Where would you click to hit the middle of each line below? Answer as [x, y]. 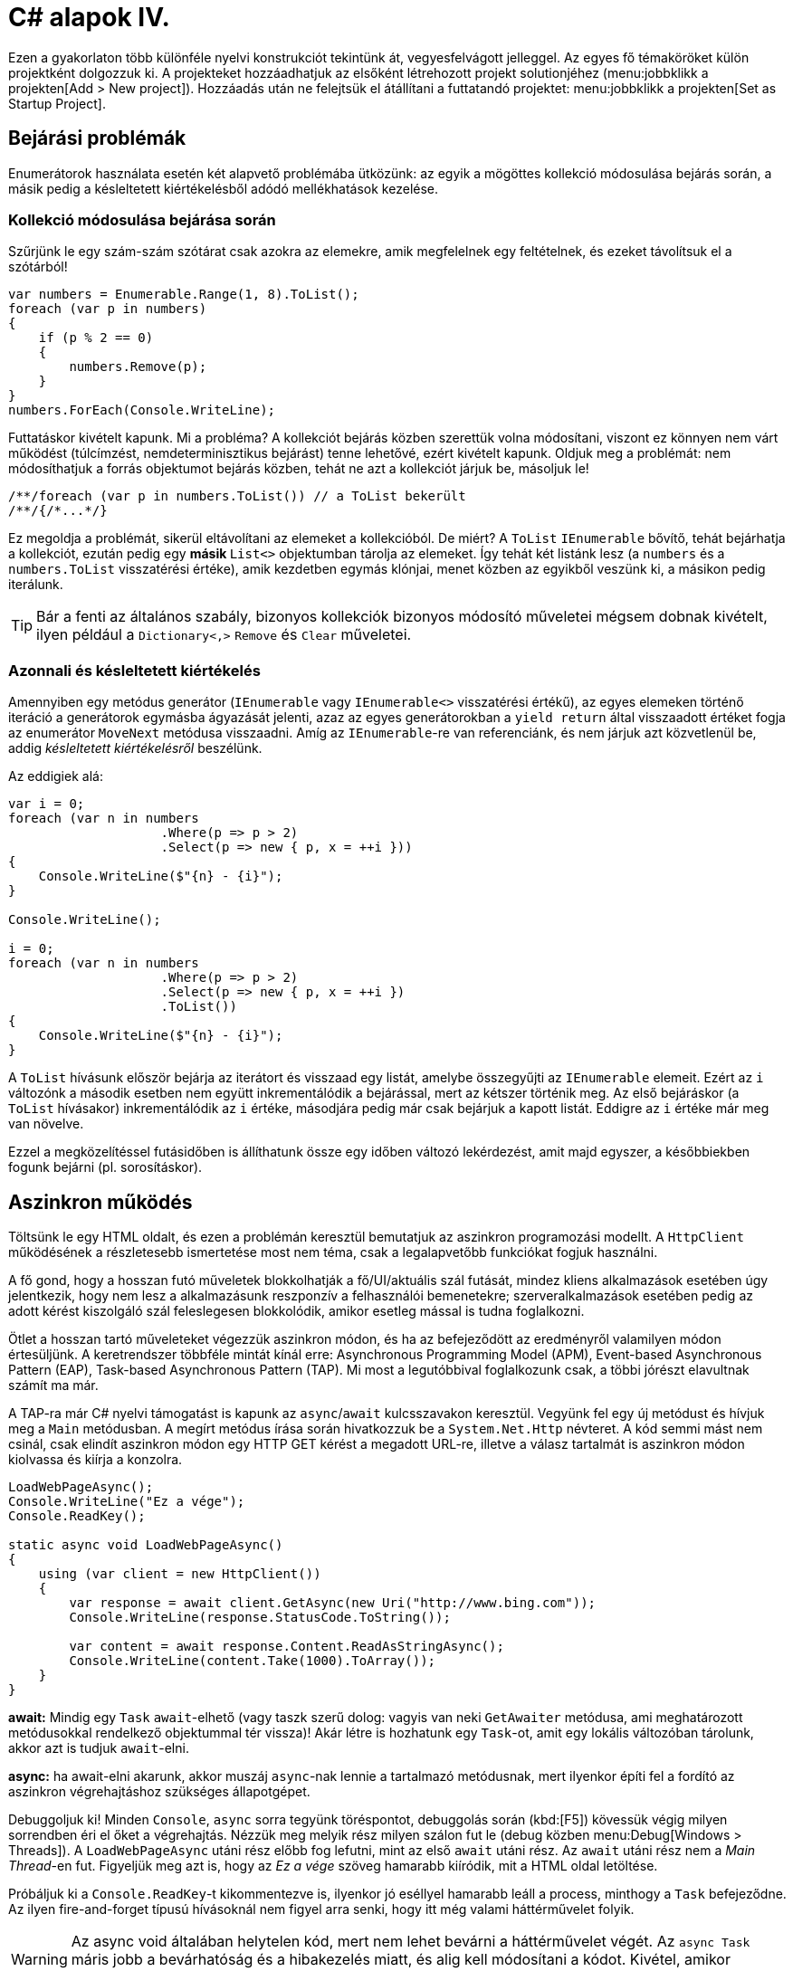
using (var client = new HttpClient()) [180, 1573]
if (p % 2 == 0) [96, 338]
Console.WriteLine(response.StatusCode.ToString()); [260, 1617]
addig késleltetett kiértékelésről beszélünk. [135, 748]
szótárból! [38, 267]
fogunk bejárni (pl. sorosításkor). [105, 1167]
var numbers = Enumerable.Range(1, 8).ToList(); [184, 295]
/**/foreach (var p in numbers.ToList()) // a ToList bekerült [237, 496]
